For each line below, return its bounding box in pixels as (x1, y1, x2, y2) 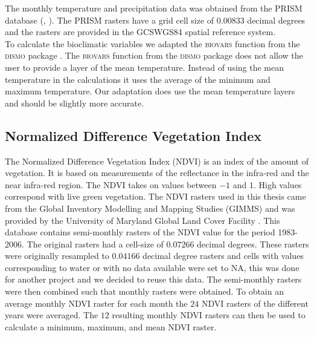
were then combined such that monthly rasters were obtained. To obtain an (5, 285, 284, 298)
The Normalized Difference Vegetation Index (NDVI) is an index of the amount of (5, 154, 309, 167)
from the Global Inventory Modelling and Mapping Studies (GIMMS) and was (5, 201, 295, 214)
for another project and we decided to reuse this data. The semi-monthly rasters (5, 273, 302, 286)
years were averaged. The (5, 309, 98, 321)
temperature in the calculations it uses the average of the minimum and (5, 73, 271, 85)
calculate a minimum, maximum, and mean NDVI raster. (5, 320, 217, 333)
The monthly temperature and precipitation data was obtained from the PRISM (5, 2, 303, 14)
